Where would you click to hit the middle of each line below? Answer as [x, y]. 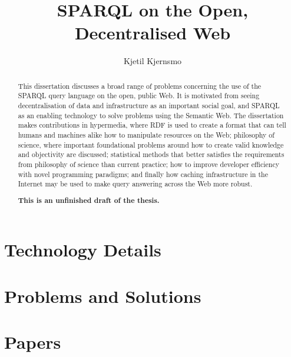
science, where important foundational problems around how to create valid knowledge [151, 144]
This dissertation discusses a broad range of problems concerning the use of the [140, 86]
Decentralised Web [153, 33]
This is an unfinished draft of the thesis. [89, 200]
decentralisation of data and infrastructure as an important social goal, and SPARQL [149, 106]
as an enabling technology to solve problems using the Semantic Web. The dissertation [151, 115]
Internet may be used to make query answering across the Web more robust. [135, 184]
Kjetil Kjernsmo [153, 61]
